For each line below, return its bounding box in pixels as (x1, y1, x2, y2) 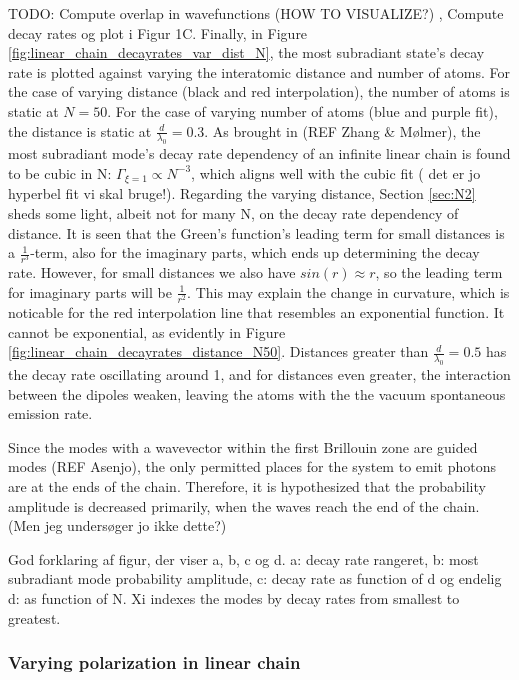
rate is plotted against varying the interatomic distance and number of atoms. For (8, 61, 510, 82)
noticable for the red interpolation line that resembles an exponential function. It (8, 302, 505, 323)
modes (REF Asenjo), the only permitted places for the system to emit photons (8, 456, 496, 477)
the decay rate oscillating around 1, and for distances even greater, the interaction (8, 364, 511, 385)
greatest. (8, 607, 61, 628)
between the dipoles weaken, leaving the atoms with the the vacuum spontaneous (8, 383, 506, 404)
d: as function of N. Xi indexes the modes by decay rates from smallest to (8, 587, 460, 608)
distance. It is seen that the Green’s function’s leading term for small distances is (8, 222, 505, 243)
